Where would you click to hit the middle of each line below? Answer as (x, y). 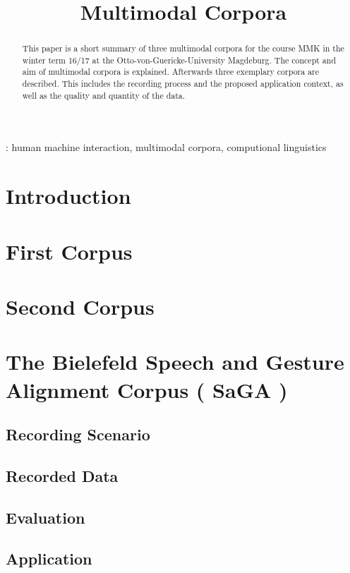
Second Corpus (80, 306)
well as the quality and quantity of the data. (104, 95)
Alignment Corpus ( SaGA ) (147, 389)
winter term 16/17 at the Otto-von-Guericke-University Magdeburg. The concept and (179, 60)
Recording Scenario (78, 434)
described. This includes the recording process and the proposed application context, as (183, 84)
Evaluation (46, 517)
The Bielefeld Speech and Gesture (175, 362)
